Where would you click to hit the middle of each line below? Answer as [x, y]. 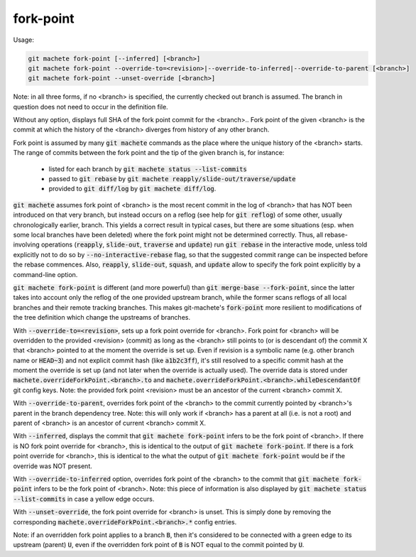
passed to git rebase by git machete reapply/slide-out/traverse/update [172, 179]
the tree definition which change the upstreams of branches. [102, 318]
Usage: [24, 40]
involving [27, 244]
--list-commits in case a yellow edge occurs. [84, 499]
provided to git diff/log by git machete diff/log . [132, 189]
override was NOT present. [53, 466]
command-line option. [45, 274]
